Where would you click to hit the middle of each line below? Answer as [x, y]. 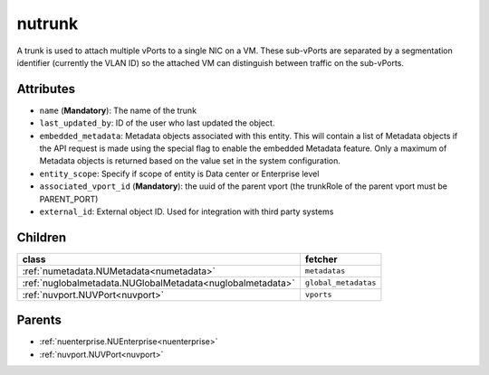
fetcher [321, 259]
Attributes [46, 89]
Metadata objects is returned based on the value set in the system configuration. [190, 161]
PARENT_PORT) [69, 199]
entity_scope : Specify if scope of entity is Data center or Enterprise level [179, 173]
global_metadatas [340, 283]
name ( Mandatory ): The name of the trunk [118, 110]
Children [42, 237]
